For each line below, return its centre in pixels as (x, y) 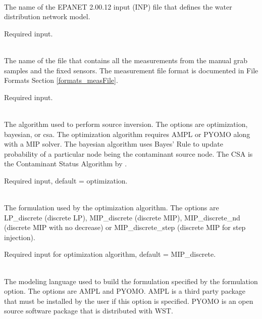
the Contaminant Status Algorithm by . (66, 164)
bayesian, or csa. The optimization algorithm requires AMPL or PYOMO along (127, 134)
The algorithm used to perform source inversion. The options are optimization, (126, 124)
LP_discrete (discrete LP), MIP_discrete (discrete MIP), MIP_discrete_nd (122, 217)
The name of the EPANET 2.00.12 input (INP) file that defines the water (118, 6)
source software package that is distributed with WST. (89, 311)
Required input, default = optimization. (66, 180)
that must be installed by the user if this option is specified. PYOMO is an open (129, 301)
